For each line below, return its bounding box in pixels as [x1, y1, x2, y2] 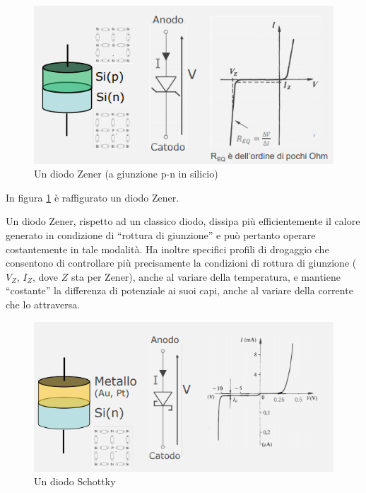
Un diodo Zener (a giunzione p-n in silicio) [34, 166, 218, 181]
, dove [32, 269, 59, 284]
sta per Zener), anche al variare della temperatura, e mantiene [71, 269, 341, 284]
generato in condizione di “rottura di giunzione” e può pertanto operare [6, 227, 316, 242]
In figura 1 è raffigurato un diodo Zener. [6, 190, 179, 204]
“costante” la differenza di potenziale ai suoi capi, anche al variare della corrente [6, 283, 353, 298]
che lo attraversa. [6, 296, 81, 311]
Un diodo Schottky [34, 474, 116, 489]
